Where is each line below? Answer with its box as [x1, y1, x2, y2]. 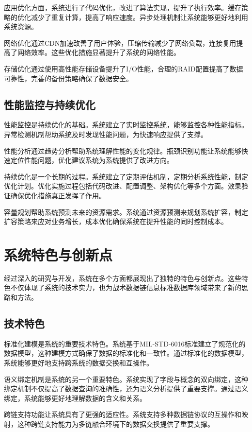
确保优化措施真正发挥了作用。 [10, 190, 106, 200]
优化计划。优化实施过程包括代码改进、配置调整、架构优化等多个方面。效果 [4, 181, 241, 191]
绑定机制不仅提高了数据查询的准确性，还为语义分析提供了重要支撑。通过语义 [4, 383, 248, 394]
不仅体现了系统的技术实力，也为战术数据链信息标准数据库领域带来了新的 [10, 282, 241, 293]
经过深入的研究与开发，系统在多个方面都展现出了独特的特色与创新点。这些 [4, 273, 241, 283]
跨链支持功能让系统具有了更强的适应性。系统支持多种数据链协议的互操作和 [4, 409, 241, 419]
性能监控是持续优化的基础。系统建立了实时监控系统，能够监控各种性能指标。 [4, 120, 248, 130]
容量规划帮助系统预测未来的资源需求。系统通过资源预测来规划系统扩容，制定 [4, 207, 248, 217]
